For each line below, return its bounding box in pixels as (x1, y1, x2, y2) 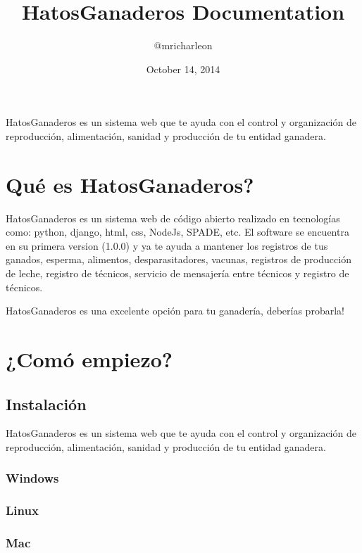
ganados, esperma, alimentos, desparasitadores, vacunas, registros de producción (6, 252, 351, 267)
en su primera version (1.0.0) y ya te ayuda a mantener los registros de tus (6, 238, 328, 253)
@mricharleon (154, 38, 213, 53)
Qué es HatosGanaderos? (6, 170, 254, 198)
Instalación (6, 393, 87, 414)
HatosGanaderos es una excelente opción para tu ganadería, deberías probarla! (6, 303, 344, 318)
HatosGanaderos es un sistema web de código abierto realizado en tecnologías (6, 210, 340, 225)
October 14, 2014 (146, 61, 220, 76)
